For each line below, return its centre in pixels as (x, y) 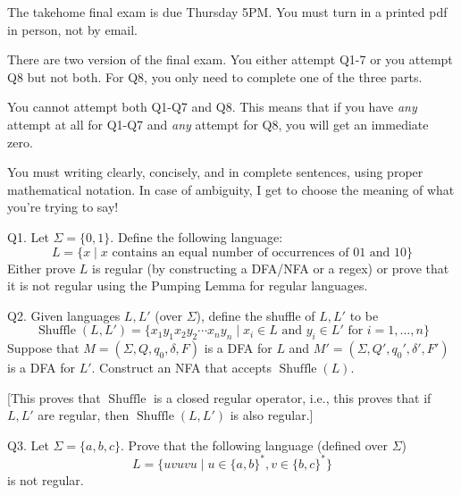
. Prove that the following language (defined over (255, 445)
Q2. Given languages (64, 315)
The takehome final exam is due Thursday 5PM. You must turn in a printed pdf (227, 12)
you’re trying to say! (63, 207)
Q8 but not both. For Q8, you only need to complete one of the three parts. (215, 76)
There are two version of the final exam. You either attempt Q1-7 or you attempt (230, 59)
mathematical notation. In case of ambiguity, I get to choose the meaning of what (231, 189)
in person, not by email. (72, 29)
